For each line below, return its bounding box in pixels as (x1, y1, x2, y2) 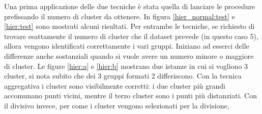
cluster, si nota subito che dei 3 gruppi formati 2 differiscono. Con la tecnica (4, 70, 242, 81)
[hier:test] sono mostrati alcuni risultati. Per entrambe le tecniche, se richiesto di (4, 21, 255, 31)
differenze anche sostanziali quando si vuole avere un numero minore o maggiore (4, 50, 254, 61)
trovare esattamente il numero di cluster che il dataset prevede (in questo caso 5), (4, 30, 258, 41)
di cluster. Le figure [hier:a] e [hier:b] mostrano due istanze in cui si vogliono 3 (4, 60, 248, 71)
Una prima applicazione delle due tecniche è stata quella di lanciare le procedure (4, 1, 255, 11)
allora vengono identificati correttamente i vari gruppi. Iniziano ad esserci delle (4, 41, 249, 51)
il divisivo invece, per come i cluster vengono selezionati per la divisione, (4, 100, 229, 110)
